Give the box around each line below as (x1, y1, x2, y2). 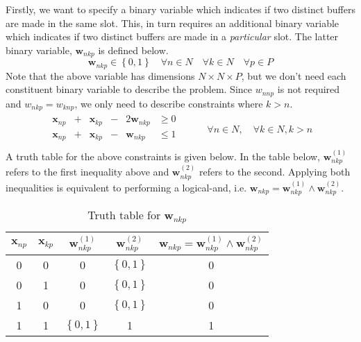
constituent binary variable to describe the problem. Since (6, 82, 252, 96)
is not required (277, 82, 340, 96)
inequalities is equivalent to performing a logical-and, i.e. (6, 180, 247, 194)
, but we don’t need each (241, 68, 346, 83)
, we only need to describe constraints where (74, 96, 263, 110)
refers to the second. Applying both (199, 164, 351, 179)
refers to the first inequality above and (6, 164, 169, 179)
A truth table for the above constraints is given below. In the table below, (6, 149, 321, 164)
